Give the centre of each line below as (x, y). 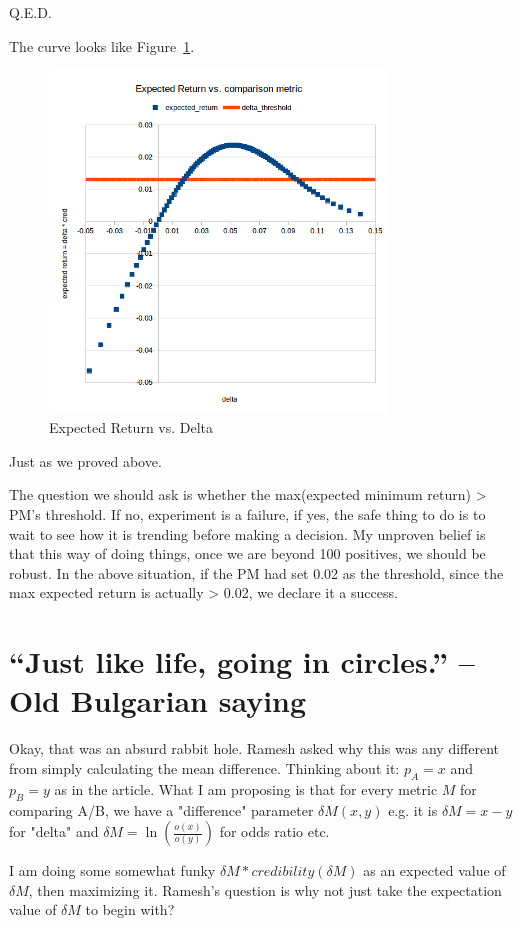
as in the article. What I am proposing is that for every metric (246, 788)
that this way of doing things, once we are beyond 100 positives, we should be (247, 553)
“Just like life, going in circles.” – (242, 661)
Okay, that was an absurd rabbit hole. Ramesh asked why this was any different (254, 748)
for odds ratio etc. (274, 831)
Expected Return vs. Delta (131, 427)
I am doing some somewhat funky (112, 870)
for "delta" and (54, 831)
